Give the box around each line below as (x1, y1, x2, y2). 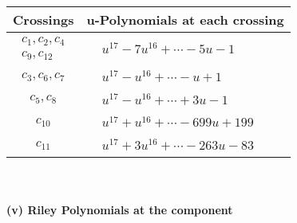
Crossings (13, 10, 74, 29)
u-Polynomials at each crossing (86, 10, 284, 29)
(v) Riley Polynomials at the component (6, 201, 233, 217)
